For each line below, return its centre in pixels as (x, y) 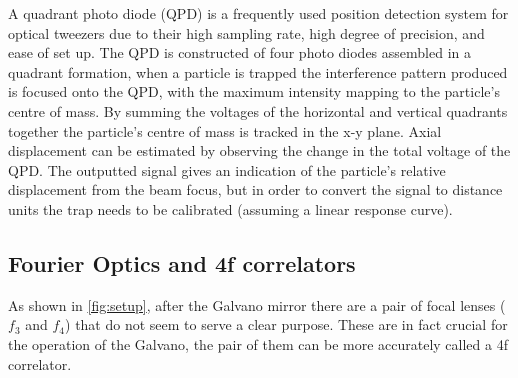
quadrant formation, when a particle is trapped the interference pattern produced (258, 71)
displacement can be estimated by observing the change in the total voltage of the (259, 150)
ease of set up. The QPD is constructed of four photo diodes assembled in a (239, 52)
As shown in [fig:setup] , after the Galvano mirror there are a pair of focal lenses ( (257, 304)
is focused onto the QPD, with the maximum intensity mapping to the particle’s (254, 91)
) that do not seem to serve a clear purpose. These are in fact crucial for (286, 324)
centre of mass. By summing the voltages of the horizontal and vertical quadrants (258, 110)
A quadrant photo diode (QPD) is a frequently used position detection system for (258, 13)
